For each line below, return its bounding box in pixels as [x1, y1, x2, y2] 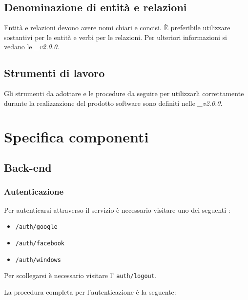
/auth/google [15, 223, 58, 231]
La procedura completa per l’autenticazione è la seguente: [4, 286, 176, 297]
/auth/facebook [15, 240, 65, 247]
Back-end [4, 160, 52, 175]
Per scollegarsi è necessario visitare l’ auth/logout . [4, 270, 157, 280]
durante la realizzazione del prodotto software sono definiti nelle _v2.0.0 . [4, 98, 223, 108]
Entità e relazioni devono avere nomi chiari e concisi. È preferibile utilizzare [4, 22, 230, 33]
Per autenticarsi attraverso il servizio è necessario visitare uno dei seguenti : [4, 204, 230, 215]
